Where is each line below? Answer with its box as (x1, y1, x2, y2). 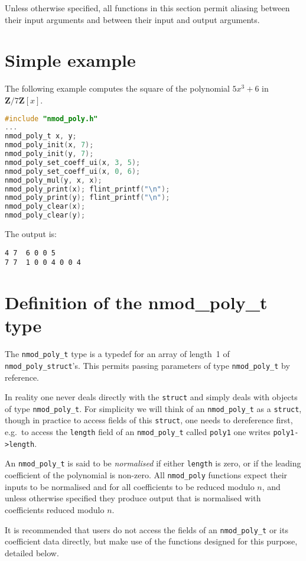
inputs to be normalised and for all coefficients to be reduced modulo (5, 480, 255, 492)
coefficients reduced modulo (5, 503, 105, 515)
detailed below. (5, 546, 59, 559)
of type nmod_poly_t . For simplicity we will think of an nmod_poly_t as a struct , (5, 402, 302, 414)
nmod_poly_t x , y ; (5, 132, 77, 141)
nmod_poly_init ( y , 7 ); (5, 150, 94, 158)
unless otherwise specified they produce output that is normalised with (5, 492, 261, 504)
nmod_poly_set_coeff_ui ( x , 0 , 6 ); (5, 167, 141, 176)
